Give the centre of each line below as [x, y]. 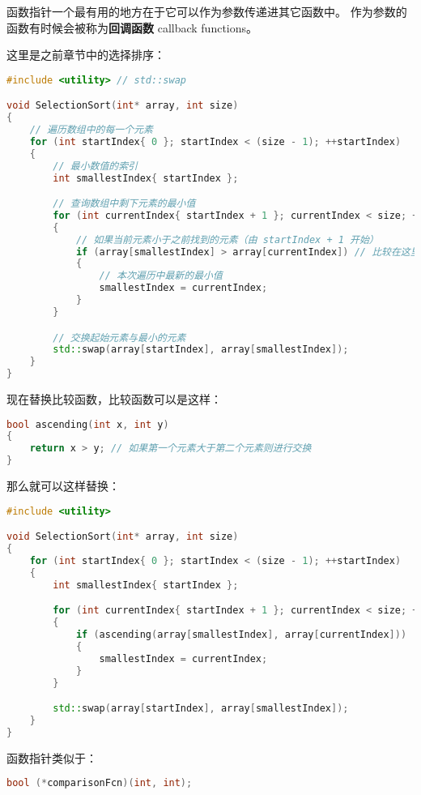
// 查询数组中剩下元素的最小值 [124, 204]
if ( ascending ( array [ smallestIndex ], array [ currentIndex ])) [241, 635]
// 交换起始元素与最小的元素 [119, 338]
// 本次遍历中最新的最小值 [161, 276]
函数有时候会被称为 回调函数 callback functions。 [132, 27]
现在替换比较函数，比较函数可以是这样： [114, 399]
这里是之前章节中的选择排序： [86, 55]
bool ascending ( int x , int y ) [88, 424]
